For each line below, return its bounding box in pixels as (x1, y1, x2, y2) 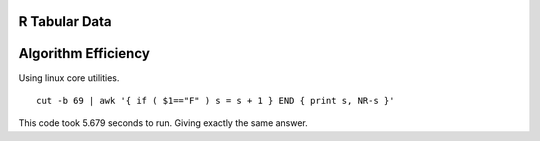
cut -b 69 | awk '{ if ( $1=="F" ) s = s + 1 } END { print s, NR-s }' (36, 95, 395, 106)
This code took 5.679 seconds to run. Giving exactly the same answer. (18, 117, 309, 129)
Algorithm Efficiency (18, 45, 150, 62)
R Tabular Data (18, 13, 112, 30)
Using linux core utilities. (18, 71, 120, 84)
